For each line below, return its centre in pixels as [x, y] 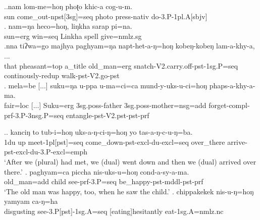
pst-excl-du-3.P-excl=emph [46, 152]
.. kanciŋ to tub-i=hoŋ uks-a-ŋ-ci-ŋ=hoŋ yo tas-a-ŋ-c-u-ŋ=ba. [98, 132]
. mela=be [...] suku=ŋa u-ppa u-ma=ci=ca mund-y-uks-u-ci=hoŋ [106, 85]
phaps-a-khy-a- [232, 85]
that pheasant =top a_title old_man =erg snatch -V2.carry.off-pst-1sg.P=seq [121, 65]
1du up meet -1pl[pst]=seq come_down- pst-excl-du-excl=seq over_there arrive [125, 142]
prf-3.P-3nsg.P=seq [34, 115]
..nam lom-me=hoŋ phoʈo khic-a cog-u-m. [68, 6]
